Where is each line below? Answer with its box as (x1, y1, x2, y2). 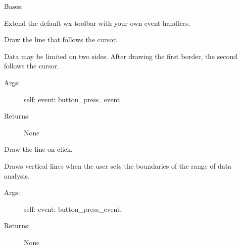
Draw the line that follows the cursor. (4, 34, 118, 45)
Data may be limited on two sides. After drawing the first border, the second (4, 51, 238, 61)
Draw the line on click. (4, 144, 73, 154)
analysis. (4, 170, 30, 181)
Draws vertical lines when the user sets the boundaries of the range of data (4, 160, 232, 171)
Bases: (4, 1, 23, 11)
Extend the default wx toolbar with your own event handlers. (4, 17, 191, 28)
